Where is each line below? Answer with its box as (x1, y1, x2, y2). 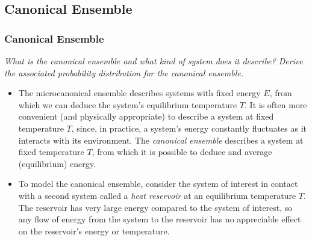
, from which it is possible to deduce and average (92, 145, 272, 158)
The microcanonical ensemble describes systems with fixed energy (18, 87, 261, 99)
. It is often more (245, 98, 307, 111)
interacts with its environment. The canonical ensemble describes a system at (18, 133, 304, 146)
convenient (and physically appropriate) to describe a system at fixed (18, 110, 274, 123)
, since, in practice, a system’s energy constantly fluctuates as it (71, 121, 307, 134)
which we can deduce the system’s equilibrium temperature (18, 98, 237, 111)
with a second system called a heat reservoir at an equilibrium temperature (18, 189, 296, 201)
